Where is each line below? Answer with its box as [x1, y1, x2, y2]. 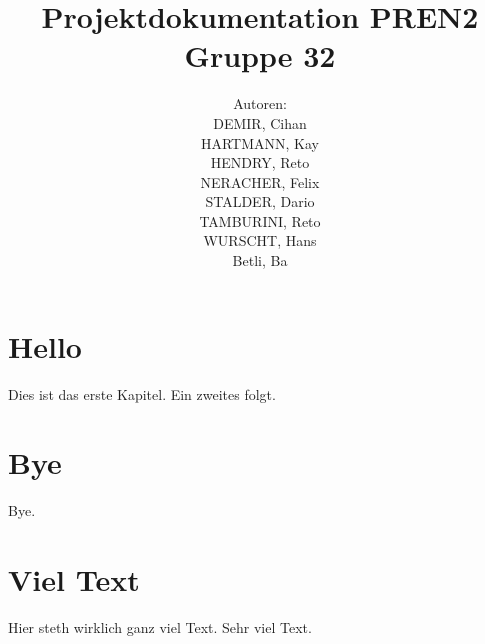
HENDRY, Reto [210, 152, 310, 173]
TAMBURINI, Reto [199, 210, 321, 231]
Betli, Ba [232, 250, 288, 271]
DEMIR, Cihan [213, 112, 307, 133]
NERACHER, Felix [200, 171, 320, 192]
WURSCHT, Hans [203, 230, 317, 251]
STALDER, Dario [205, 191, 315, 212]
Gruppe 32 [184, 35, 336, 76]
